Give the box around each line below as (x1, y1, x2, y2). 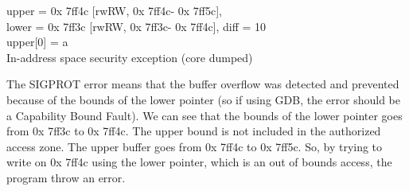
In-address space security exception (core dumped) (6, 49, 253, 65)
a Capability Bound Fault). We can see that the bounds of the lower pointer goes (6, 107, 403, 123)
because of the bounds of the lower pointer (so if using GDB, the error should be (6, 91, 400, 107)
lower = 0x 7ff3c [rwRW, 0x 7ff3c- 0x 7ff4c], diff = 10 (6, 18, 267, 34)
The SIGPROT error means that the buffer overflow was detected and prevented (6, 76, 399, 92)
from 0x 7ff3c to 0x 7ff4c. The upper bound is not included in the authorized (6, 123, 381, 139)
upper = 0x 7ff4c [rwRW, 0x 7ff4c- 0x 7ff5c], (6, 2, 222, 18)
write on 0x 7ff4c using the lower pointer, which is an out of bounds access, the (6, 154, 392, 170)
